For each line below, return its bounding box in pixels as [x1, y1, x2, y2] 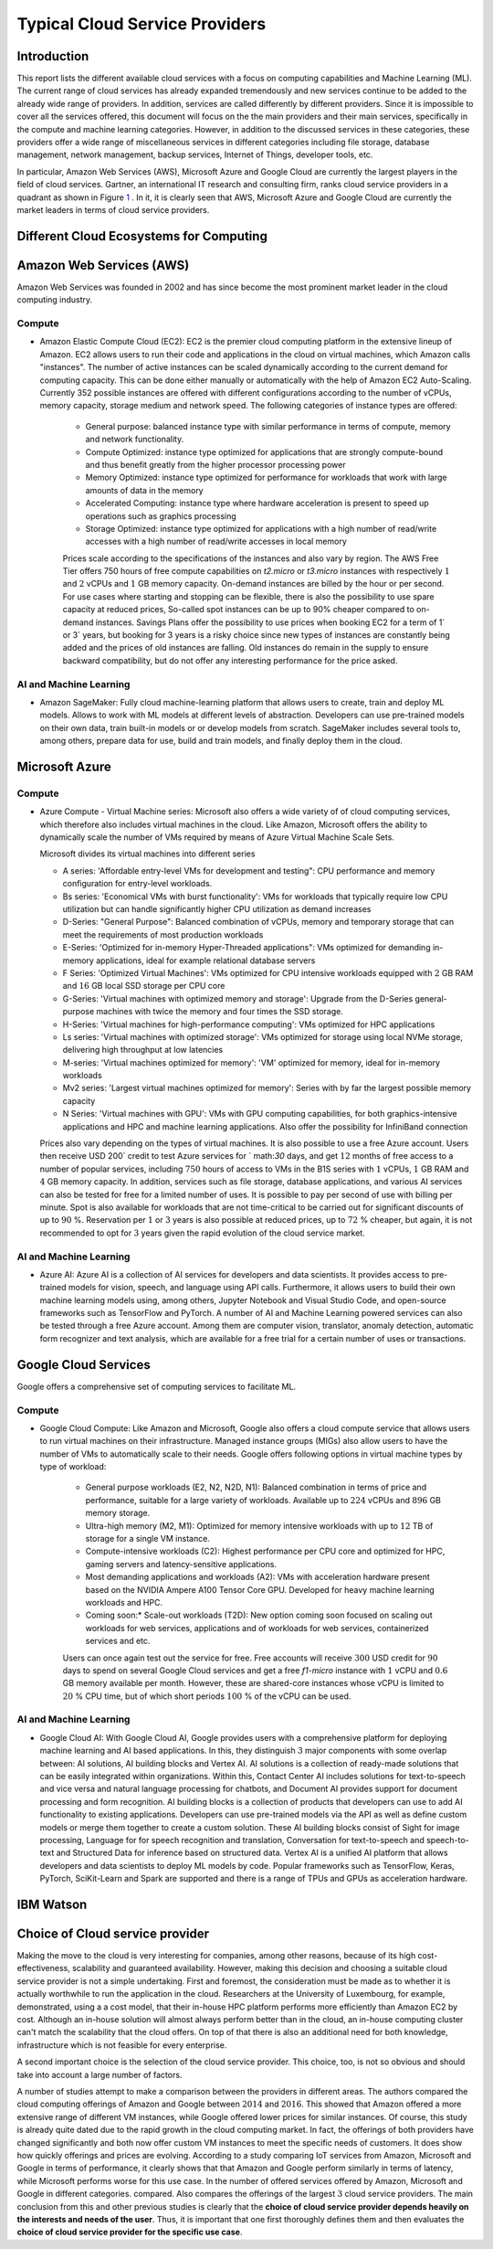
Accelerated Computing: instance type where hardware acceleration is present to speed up [85, 498, 429, 509]
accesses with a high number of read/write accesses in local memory [85, 536, 347, 547]
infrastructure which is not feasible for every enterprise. [16, 2039, 227, 2051]
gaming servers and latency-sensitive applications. [85, 1558, 278, 1569]
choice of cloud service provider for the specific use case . [16, 2226, 243, 2238]
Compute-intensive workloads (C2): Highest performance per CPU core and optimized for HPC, [85, 1545, 446, 1557]
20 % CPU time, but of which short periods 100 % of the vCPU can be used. [62, 1691, 351, 1702]
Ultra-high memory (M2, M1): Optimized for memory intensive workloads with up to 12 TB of [85, 1520, 434, 1531]
